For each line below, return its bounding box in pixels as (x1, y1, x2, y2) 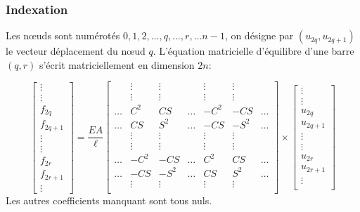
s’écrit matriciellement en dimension (39, 57, 195, 72)
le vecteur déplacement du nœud (6, 44, 146, 58)
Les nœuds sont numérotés (6, 28, 120, 43)
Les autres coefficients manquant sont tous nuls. (6, 192, 212, 207)
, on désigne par (224, 28, 294, 43)
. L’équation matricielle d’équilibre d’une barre (153, 44, 354, 58)
